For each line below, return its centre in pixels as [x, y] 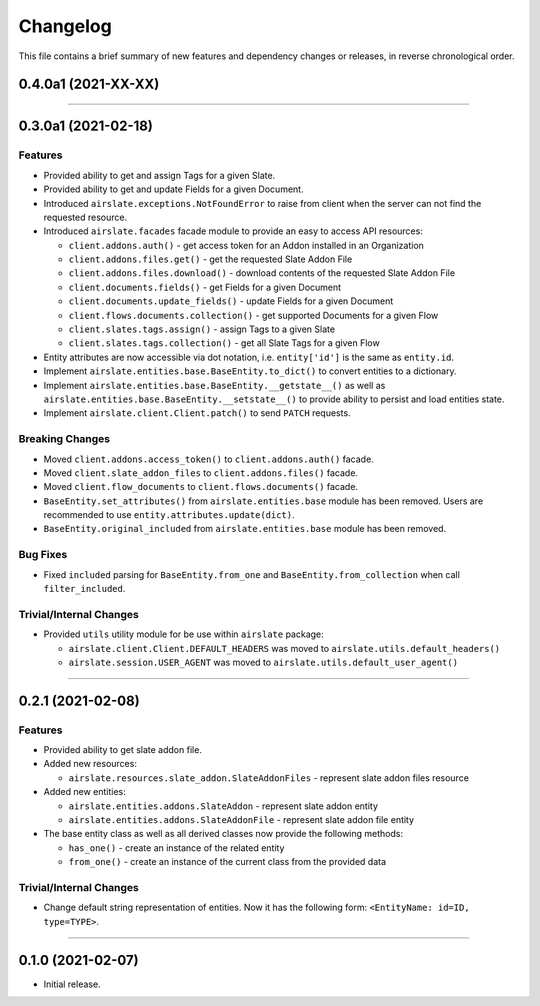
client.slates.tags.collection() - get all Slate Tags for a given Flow [224, 343]
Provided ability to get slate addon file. [122, 750]
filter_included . [84, 588]
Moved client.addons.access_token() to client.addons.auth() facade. [208, 459]
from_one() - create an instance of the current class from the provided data [227, 862]
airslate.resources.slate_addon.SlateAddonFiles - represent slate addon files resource [269, 777]
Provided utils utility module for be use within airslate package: [183, 634]
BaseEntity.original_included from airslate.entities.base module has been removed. [245, 529]
